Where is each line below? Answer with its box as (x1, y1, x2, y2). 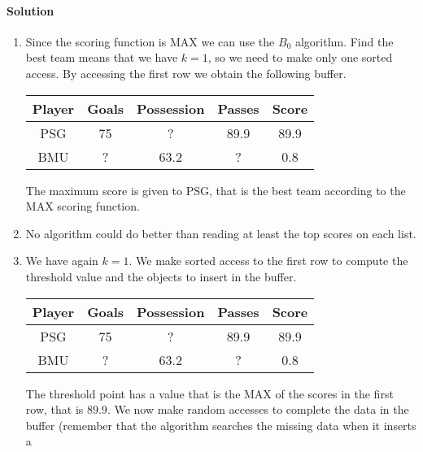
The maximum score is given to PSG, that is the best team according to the (25, 181, 406, 198)
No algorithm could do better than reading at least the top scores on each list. (25, 224, 416, 241)
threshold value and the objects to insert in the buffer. (25, 267, 297, 285)
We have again (25, 252, 98, 269)
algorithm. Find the (294, 33, 394, 50)
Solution (7, 2, 55, 19)
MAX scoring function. (25, 198, 140, 215)
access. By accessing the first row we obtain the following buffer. (25, 64, 347, 81)
